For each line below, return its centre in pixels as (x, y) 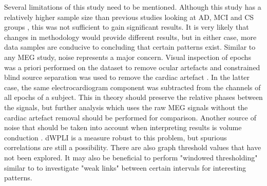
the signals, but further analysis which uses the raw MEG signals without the (126, 107)
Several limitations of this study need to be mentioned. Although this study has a (133, 7)
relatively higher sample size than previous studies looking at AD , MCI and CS (129, 17)
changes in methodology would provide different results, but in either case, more (130, 37)
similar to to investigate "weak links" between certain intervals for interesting (125, 167)
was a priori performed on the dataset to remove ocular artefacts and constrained (132, 67)
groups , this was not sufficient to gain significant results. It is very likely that (127, 27)
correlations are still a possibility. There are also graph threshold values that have (133, 147)
